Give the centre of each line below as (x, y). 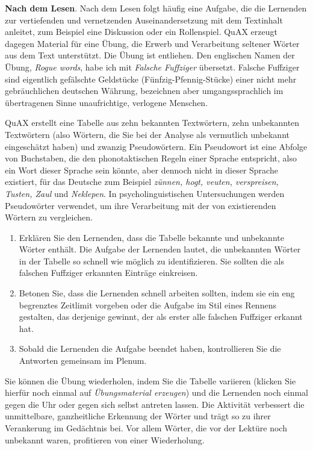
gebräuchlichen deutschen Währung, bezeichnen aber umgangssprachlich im (144, 91)
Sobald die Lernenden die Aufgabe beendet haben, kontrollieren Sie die (150, 348)
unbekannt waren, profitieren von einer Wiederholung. (105, 439)
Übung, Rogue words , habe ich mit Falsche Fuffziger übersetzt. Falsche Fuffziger (152, 67)
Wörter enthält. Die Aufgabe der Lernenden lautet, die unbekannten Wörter (160, 249)
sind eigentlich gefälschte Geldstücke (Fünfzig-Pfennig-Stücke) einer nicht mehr (151, 79)
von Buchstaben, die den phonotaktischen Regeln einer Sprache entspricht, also (151, 158)
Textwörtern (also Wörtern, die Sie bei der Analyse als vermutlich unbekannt (147, 134)
